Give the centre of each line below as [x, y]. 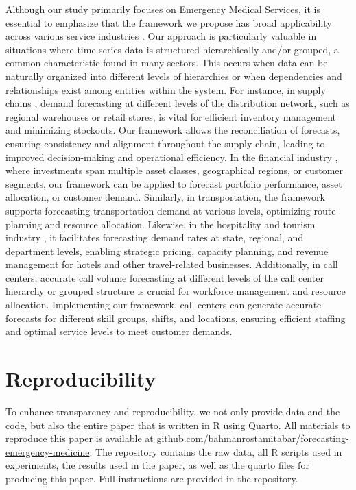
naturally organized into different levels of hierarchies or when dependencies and [174, 76]
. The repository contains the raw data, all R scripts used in [216, 451]
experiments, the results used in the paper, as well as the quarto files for [157, 465]
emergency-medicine [48, 451]
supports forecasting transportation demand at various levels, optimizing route [171, 210]
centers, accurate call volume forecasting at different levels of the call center [165, 277]
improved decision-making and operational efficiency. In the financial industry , [172, 157]
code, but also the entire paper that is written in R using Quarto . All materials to [178, 425]
